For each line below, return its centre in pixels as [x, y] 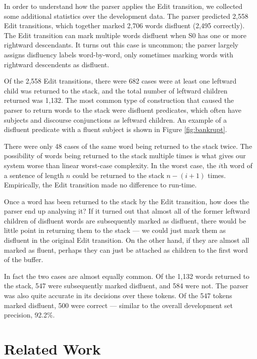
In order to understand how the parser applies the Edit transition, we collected [123, 6]
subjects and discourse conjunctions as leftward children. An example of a [115, 119]
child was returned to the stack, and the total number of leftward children [116, 90]
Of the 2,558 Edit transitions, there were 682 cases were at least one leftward [120, 81]
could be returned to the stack [118, 175]
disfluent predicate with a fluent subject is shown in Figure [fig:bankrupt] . [116, 129]
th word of [237, 165]
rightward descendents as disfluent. [57, 64]
